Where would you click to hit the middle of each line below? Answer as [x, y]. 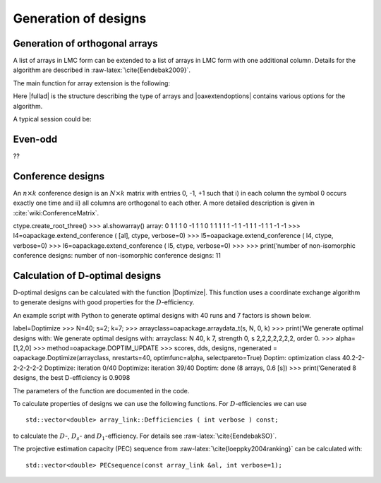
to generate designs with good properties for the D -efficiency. [104, 302]
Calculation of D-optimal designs [87, 275]
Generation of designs [80, 18]
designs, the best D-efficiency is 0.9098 [72, 378]
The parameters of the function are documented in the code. [101, 390]
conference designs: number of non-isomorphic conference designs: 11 [117, 256]
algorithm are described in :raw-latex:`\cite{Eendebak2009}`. [102, 70]
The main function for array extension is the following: [92, 83]
